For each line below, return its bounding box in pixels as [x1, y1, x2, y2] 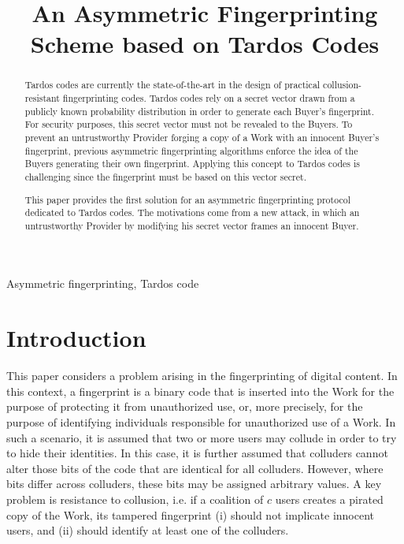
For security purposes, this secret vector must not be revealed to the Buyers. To [24, 117, 353, 131]
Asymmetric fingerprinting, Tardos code [6, 275, 199, 292]
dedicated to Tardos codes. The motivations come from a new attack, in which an [24, 206, 360, 219]
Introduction [6, 322, 146, 354]
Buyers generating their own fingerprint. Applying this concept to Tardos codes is [24, 157, 360, 170]
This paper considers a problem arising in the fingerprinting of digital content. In [6, 367, 398, 384]
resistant [24, 91, 60, 105]
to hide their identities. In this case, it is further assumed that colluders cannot [6, 445, 388, 461]
